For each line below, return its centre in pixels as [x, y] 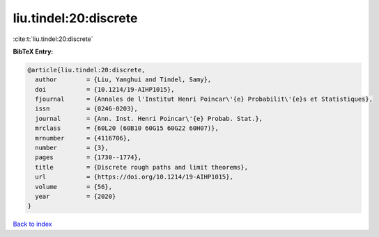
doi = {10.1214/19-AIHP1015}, [105, 89]
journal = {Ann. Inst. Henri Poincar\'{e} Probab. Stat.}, [149, 119]
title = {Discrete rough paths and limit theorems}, [142, 167]
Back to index [32, 224]
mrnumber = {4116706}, [83, 138]
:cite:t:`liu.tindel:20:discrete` [53, 39]
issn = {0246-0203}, [87, 109]
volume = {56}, [74, 187]
